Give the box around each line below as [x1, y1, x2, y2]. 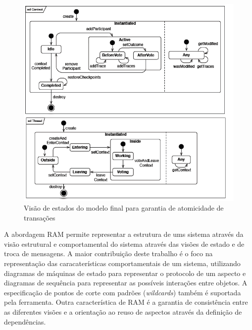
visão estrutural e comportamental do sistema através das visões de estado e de [4, 238, 245, 249]
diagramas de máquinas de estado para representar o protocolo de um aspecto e [4, 268, 246, 278]
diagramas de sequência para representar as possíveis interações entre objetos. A [4, 277, 248, 288]
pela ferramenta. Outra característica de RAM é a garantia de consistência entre [4, 297, 248, 307]
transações [24, 212, 55, 222]
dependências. [4, 316, 46, 327]
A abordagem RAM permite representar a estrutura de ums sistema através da [4, 229, 244, 239]
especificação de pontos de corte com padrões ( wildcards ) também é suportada [4, 287, 241, 297]
